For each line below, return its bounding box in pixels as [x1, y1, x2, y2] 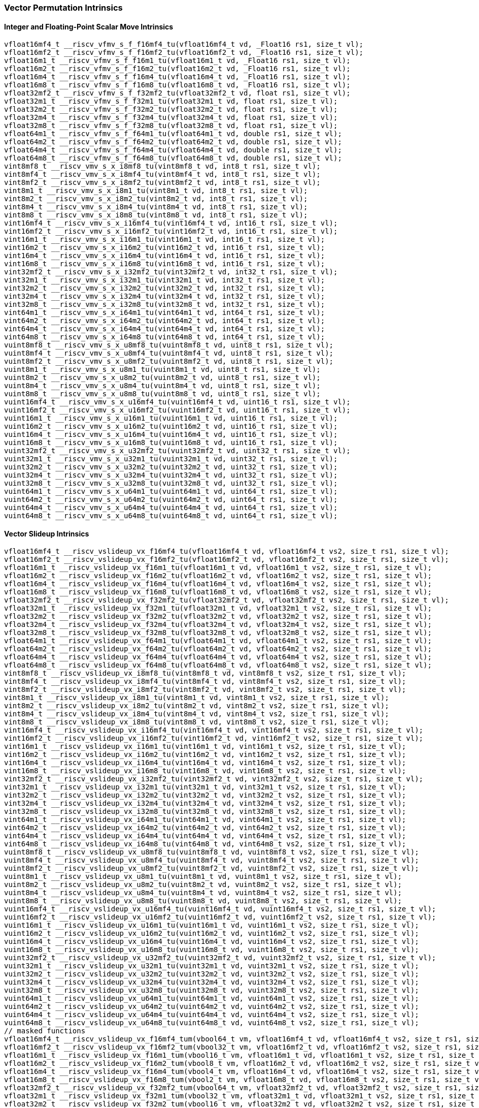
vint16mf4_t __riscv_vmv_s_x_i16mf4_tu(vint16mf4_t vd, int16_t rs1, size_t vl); [4, 219, 338, 228]
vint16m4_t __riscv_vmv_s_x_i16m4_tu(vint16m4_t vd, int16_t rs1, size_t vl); [4, 251, 325, 260]
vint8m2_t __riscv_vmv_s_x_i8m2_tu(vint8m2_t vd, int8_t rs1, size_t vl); [4, 195, 308, 203]
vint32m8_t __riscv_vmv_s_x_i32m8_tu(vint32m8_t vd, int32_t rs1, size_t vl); [4, 300, 325, 309]
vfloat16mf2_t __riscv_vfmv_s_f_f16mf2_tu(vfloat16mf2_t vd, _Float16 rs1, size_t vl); [4, 48, 364, 57]
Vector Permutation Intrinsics [4, 3, 123, 13]
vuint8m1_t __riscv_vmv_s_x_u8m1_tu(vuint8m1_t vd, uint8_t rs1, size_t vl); [4, 365, 321, 374]
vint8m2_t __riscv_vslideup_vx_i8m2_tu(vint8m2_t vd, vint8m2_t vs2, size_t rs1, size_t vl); [4, 702, 389, 710]
